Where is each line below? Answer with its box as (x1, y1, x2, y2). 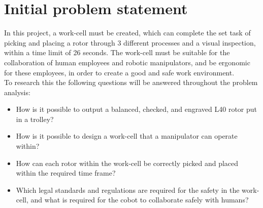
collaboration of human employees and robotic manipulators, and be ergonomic (4, 57, 250, 67)
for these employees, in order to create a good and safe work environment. (4, 67, 235, 77)
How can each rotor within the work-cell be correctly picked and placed (16, 157, 239, 168)
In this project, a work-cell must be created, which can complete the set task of (4, 27, 251, 38)
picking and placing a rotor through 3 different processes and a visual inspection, (4, 37, 256, 48)
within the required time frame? (16, 168, 116, 178)
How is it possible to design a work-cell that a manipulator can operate (16, 131, 238, 141)
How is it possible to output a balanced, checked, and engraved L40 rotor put (16, 104, 257, 114)
